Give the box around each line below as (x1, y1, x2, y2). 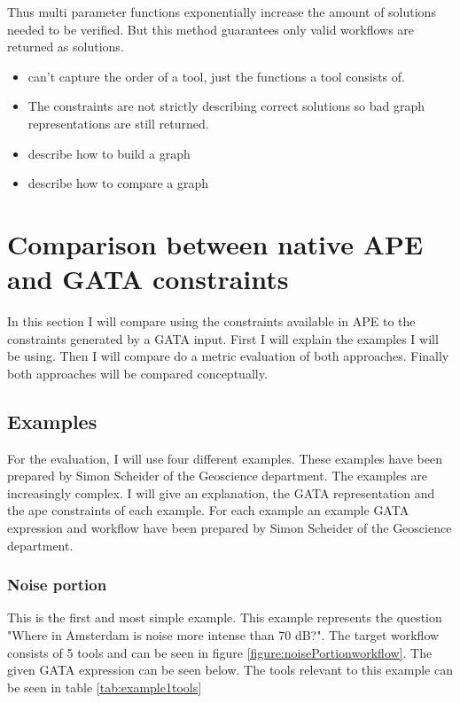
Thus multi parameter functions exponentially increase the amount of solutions (7, 3, 436, 20)
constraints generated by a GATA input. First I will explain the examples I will (7, 329, 439, 348)
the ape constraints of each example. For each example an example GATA (7, 501, 409, 519)
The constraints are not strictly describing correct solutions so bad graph (27, 97, 425, 115)
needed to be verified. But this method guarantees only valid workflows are (7, 20, 415, 38)
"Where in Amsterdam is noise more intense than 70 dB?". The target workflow (7, 626, 440, 644)
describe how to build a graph (27, 144, 191, 162)
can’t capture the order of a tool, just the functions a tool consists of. (27, 66, 405, 85)
